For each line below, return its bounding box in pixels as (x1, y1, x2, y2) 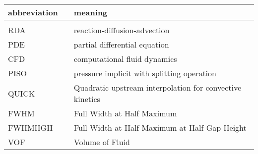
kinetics (73, 93, 100, 104)
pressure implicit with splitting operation (73, 67, 216, 79)
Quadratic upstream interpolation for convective (73, 82, 242, 93)
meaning (73, 6, 108, 18)
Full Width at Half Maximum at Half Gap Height (73, 122, 247, 133)
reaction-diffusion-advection (73, 24, 170, 36)
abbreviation (8, 6, 58, 18)
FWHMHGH (8, 122, 53, 133)
